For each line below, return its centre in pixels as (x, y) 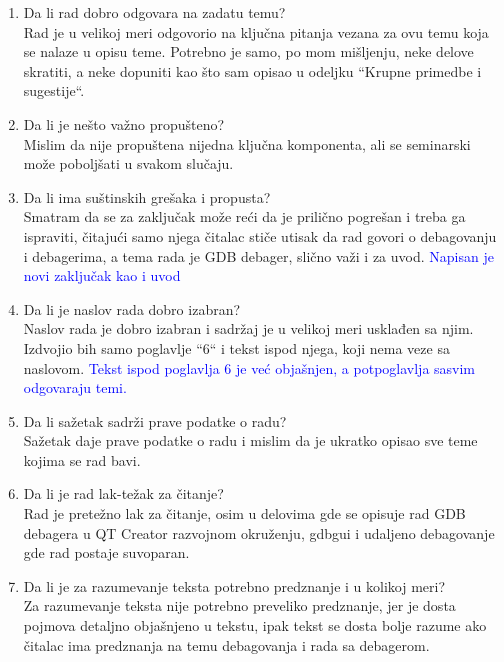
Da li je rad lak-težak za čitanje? (123, 493)
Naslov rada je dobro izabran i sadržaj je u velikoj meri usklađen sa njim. (248, 328)
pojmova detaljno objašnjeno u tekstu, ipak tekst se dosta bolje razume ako (255, 625)
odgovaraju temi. (75, 387)
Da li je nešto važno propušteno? (124, 123)
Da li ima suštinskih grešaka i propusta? (147, 196)
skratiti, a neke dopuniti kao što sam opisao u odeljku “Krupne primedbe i (252, 70)
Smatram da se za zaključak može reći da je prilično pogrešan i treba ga (244, 216)
